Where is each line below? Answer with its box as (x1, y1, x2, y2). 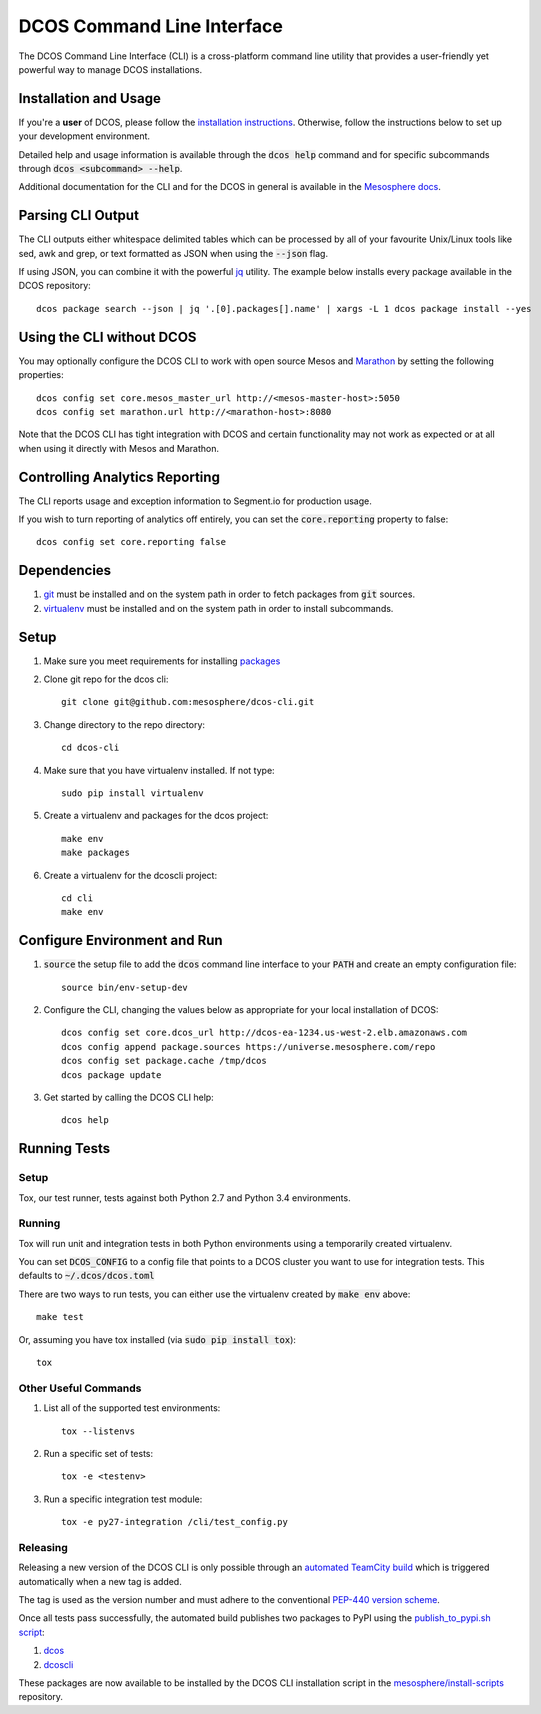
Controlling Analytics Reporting (18, 468, 220, 485)
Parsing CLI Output (18, 207, 140, 224)
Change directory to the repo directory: (43, 718, 205, 730)
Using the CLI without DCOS (18, 328, 197, 345)
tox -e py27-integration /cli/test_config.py (61, 1516, 289, 1528)
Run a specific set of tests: (43, 1447, 154, 1459)
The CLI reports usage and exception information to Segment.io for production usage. (18, 495, 372, 507)
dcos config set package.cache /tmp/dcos (61, 1055, 267, 1067)
